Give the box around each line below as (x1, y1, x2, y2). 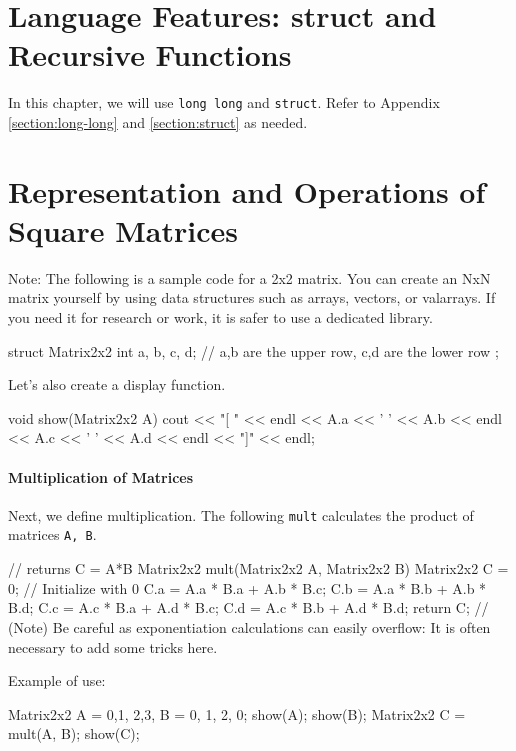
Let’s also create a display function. (8, 374, 226, 395)
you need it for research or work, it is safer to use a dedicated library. (8, 307, 433, 328)
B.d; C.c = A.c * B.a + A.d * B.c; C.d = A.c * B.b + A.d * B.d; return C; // (8, 597, 489, 618)
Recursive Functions (8, 34, 292, 75)
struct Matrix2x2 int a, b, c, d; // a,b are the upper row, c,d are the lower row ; (8, 340, 499, 361)
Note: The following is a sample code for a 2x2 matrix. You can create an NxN (8, 267, 491, 288)
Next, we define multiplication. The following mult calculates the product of (8, 504, 474, 525)
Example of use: (8, 670, 106, 691)
